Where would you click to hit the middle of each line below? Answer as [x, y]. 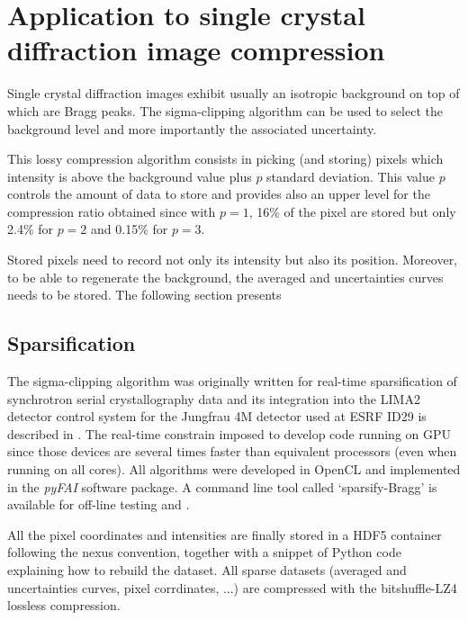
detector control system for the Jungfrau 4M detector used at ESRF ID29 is [217, 416]
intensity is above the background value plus [130, 176]
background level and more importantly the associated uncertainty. [192, 128]
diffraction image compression [196, 50]
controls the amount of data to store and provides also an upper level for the [219, 194]
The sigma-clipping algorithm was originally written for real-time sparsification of [232, 381]
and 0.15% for [130, 229]
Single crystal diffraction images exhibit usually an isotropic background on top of [234, 93]
